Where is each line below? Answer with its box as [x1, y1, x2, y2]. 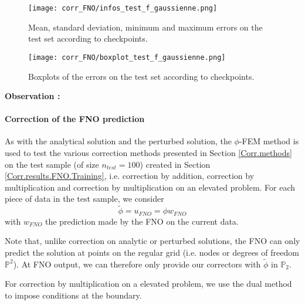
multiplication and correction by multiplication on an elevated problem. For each [5, 181, 296, 193]
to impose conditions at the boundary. [5, 289, 142, 301]
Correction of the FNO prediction [5, 113, 145, 125]
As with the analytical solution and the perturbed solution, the [5, 135, 232, 147]
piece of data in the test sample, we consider [5, 192, 164, 205]
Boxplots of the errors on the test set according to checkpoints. [28, 70, 255, 82]
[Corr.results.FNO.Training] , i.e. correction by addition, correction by [5, 170, 255, 182]
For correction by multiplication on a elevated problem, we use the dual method [5, 277, 292, 290]
